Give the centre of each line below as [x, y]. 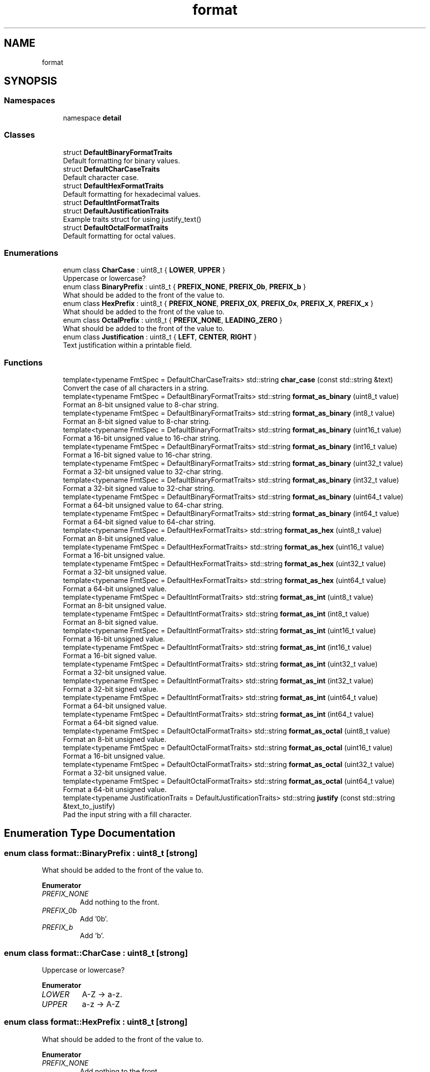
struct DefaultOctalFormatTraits [116, 227]
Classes [20, 135]
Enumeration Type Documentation [90, 833]
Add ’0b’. [94, 919]
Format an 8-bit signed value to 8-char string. [137, 422]
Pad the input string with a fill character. [127, 815]
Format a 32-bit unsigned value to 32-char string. [143, 472]
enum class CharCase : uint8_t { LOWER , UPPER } [144, 270]
